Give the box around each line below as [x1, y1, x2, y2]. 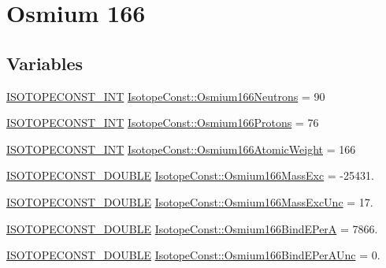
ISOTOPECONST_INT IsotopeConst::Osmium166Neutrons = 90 [6, 87, 325, 104]
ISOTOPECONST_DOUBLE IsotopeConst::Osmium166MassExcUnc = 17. [6, 193, 373, 210]
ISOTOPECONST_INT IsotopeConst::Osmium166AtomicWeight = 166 [6, 140, 356, 157]
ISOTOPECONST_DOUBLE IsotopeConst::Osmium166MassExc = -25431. [6, 167, 374, 184]
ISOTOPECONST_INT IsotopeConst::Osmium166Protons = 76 [6, 114, 319, 131]
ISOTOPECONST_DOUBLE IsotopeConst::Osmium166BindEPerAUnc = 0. [6, 247, 380, 263]
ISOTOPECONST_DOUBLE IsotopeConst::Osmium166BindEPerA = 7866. [6, 220, 378, 236]
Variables [6, 50, 84, 75]
